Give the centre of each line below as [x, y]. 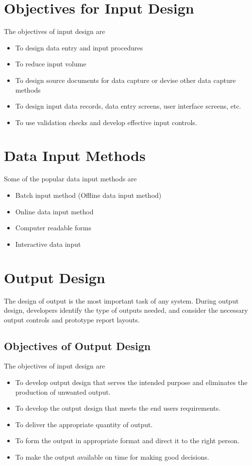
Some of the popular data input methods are [70, 179]
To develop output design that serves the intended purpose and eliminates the [131, 382]
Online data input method [54, 211]
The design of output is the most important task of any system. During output [121, 300]
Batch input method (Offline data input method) [88, 195]
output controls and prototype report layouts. [72, 319]
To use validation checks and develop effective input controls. [106, 122]
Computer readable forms [53, 228]
